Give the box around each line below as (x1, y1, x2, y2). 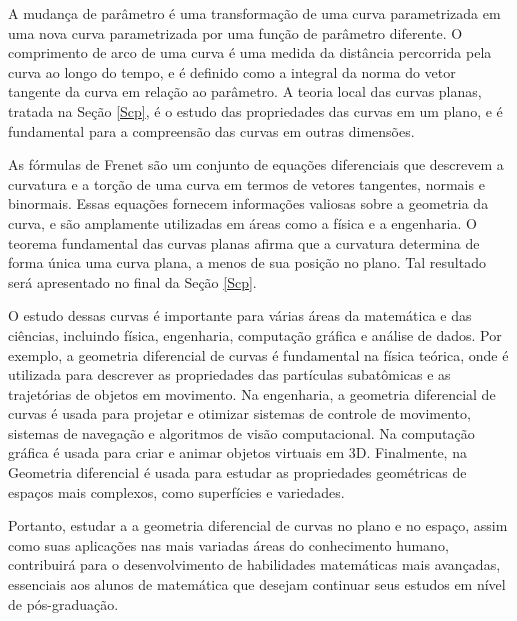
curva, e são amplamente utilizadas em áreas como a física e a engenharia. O (8, 212, 477, 233)
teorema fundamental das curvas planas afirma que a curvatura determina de (8, 232, 480, 253)
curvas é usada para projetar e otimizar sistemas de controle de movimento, (8, 403, 471, 424)
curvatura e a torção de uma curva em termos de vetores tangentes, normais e (8, 173, 485, 194)
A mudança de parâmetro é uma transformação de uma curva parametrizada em (8, 3, 501, 23)
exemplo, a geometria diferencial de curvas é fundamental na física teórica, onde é (8, 344, 509, 365)
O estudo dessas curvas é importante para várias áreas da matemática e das (8, 305, 472, 326)
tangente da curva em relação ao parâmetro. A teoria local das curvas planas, (8, 81, 482, 102)
